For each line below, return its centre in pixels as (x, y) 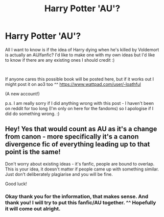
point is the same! (33, 152)
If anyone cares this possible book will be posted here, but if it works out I (80, 79)
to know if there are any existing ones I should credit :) (60, 60)
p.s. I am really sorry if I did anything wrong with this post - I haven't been (80, 103)
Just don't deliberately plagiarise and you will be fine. (59, 174)
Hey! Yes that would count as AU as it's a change (81, 129)
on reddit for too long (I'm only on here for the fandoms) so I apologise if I (79, 108)
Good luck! (16, 184)
